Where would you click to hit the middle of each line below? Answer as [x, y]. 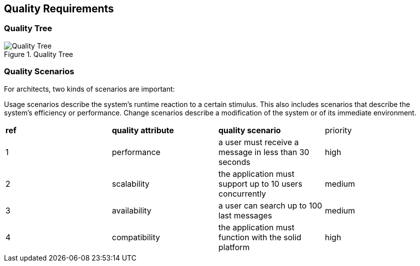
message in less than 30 [264, 152]
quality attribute [143, 130]
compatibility [136, 237]
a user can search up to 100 [270, 205]
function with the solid [260, 237]
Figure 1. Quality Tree [39, 54]
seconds [235, 162]
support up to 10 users [260, 184]
